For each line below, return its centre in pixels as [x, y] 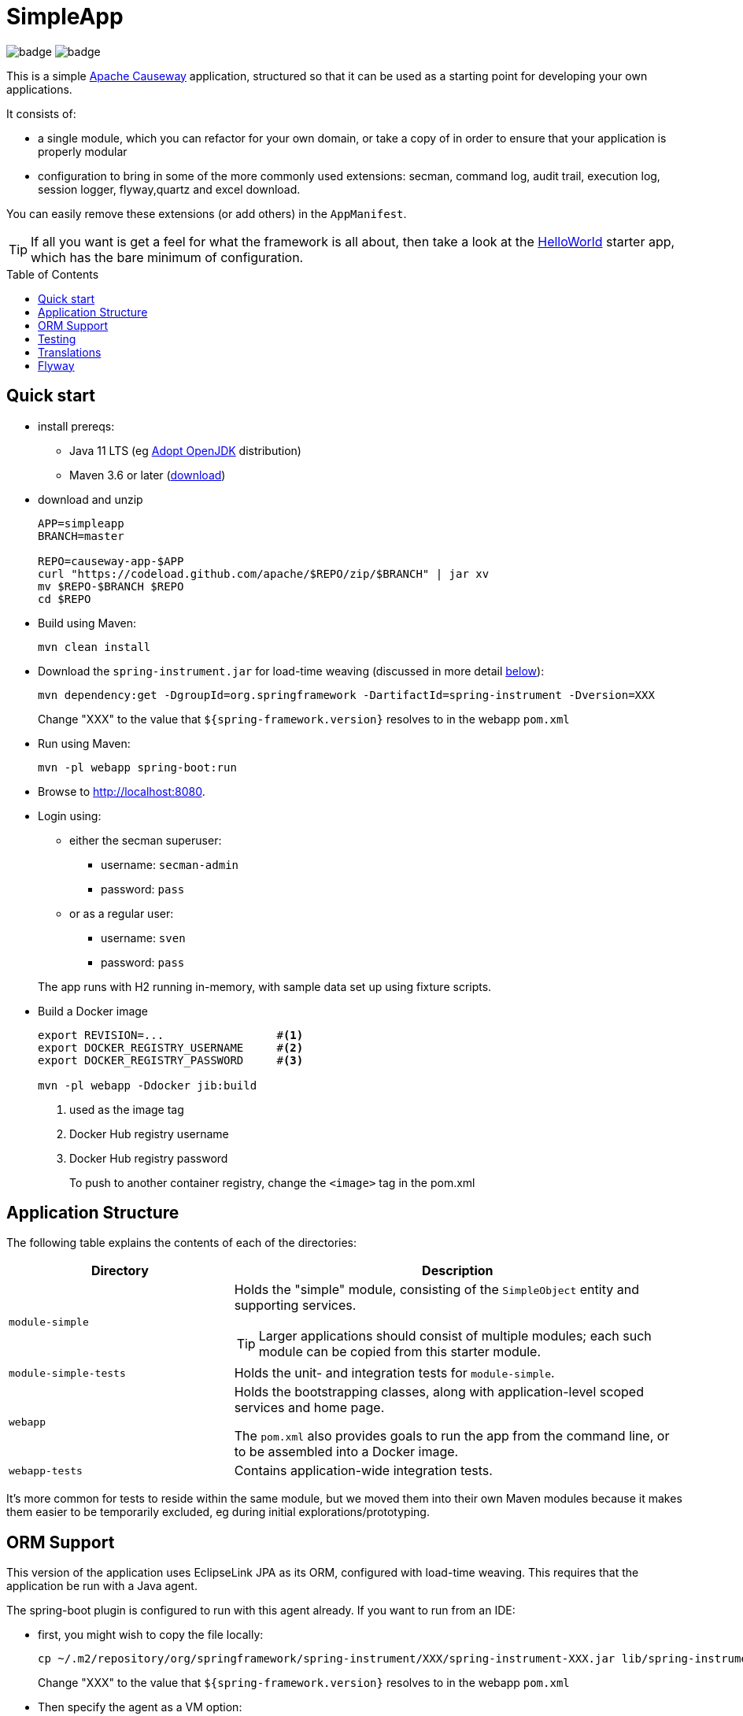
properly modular [83, 151]
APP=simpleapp [81, 523]
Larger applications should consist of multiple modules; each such [455, 1336]
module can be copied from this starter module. [400, 1352]
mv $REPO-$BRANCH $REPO [111, 586]
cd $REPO [65, 599]
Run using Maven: [84, 743]
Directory [120, 1271]
